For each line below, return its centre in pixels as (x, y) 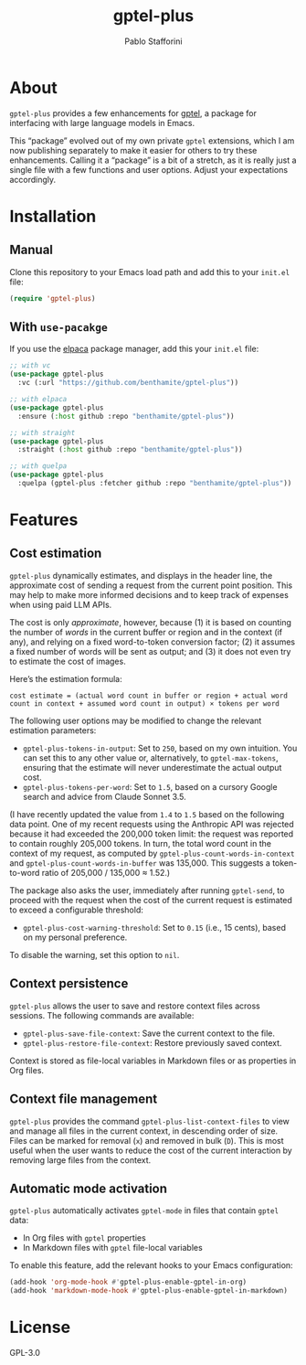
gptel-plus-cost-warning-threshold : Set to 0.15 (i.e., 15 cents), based (154, 927)
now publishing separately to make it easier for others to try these (133, 150)
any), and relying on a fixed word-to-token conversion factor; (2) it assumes (153, 642)
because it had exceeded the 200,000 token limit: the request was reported (152, 834)
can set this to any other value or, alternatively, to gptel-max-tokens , (150, 757)
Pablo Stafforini (153, 41)
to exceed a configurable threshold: (76, 910)
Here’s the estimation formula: (66, 678)
